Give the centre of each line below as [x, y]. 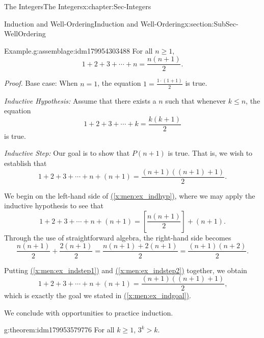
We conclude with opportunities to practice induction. [89, 312]
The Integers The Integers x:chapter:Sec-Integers [78, 6]
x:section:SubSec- [212, 23]
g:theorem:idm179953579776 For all [59, 330]
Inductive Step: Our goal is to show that [67, 153]
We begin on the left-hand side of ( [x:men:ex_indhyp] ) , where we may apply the [130, 195]
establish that [25, 163]
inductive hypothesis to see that [54, 206]
